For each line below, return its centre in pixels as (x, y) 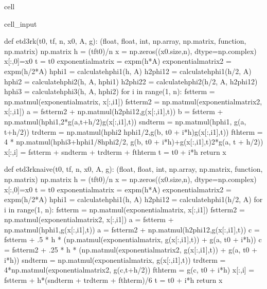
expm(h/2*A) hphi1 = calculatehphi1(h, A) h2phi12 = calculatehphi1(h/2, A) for (133, 199)
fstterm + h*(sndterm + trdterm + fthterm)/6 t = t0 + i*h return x (113, 279)
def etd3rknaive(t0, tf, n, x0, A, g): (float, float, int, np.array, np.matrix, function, (133, 169)
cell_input (21, 23)
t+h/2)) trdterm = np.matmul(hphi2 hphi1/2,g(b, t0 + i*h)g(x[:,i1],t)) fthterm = (133, 131)
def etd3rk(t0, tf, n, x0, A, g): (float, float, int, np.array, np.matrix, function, (125, 41)
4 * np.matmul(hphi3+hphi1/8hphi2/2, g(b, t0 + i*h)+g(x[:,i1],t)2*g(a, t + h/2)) (134, 142)
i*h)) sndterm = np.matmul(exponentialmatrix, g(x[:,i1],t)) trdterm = (115, 259)
